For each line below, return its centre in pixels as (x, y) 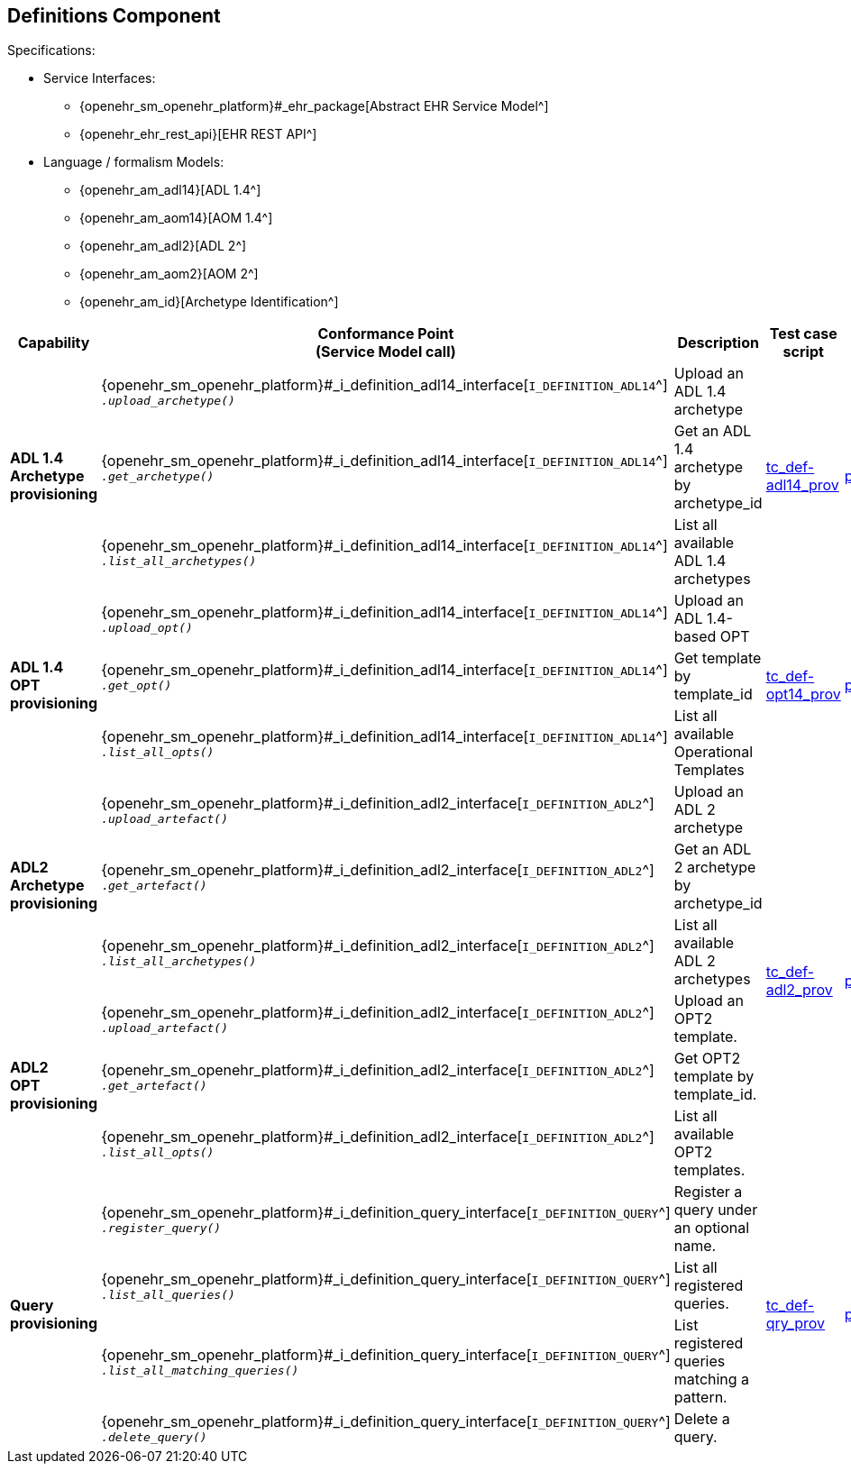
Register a (708, 1192)
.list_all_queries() (168, 1294)
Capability (54, 343)
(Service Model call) (386, 352)
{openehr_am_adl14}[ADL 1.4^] (170, 190)
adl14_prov (802, 485)
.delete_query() (154, 1437)
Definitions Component (114, 16)
